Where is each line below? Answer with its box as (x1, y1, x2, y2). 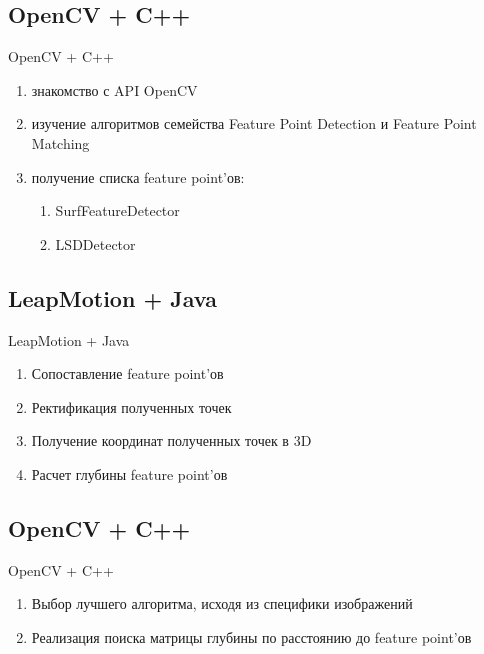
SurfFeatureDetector (55, 200, 180, 221)
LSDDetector (55, 233, 136, 254)
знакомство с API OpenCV (31, 79, 198, 100)
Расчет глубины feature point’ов (31, 463, 228, 484)
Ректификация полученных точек (31, 396, 232, 417)
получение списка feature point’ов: (31, 166, 245, 187)
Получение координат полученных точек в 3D (31, 430, 312, 451)
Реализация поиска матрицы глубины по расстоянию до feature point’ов (31, 626, 472, 647)
